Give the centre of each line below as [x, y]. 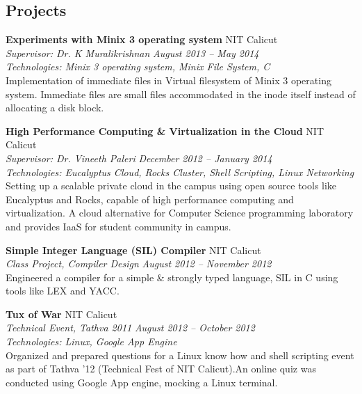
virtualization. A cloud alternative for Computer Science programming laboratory [180, 213]
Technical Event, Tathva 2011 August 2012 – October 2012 [130, 328]
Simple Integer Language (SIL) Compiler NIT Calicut [133, 250]
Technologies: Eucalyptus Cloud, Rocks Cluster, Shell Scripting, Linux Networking [180, 172]
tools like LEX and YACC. [63, 291]
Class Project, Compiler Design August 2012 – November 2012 [139, 263]
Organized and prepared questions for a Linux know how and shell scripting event [180, 355]
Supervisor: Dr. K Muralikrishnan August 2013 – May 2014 [132, 53]
